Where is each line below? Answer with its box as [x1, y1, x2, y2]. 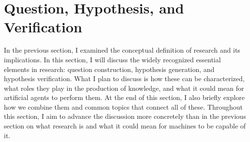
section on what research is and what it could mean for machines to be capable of [4, 121, 246, 131]
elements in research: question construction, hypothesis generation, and [4, 64, 215, 74]
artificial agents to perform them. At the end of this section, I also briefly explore [4, 92, 245, 102]
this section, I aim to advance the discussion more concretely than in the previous [4, 111, 246, 121]
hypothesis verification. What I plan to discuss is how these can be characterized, [4, 73, 245, 84]
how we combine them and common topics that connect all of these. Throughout [4, 101, 243, 112]
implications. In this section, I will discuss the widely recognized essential [4, 54, 221, 64]
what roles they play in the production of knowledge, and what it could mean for [4, 83, 244, 93]
